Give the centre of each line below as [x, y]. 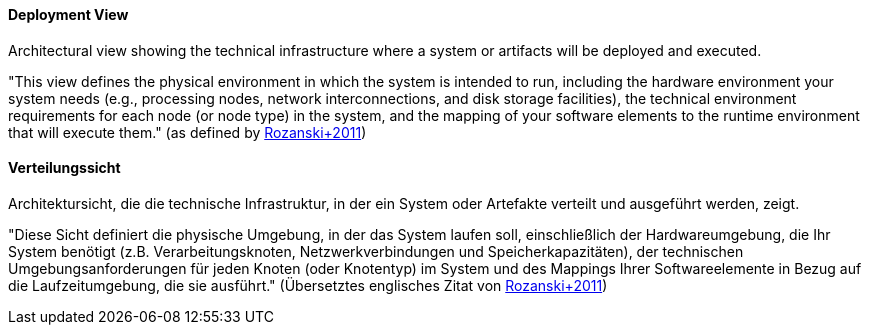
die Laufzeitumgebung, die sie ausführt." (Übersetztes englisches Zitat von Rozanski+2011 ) [308, 285]
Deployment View [68, 14]
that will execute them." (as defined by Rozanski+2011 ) [187, 132]
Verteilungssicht [64, 168]
